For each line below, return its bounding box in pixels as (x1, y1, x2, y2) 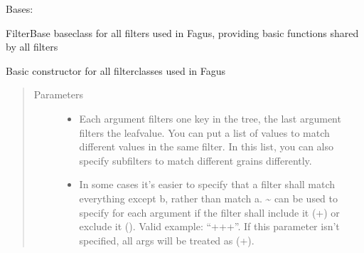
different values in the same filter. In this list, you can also (79, 139, 334, 154)
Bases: (6, 1, 33, 16)
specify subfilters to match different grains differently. (79, 153, 312, 167)
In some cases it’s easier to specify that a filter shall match (79, 177, 336, 192)
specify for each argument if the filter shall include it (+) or (79, 205, 340, 220)
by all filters (6, 39, 58, 54)
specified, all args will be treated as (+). (79, 232, 255, 247)
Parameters (33, 87, 83, 102)
